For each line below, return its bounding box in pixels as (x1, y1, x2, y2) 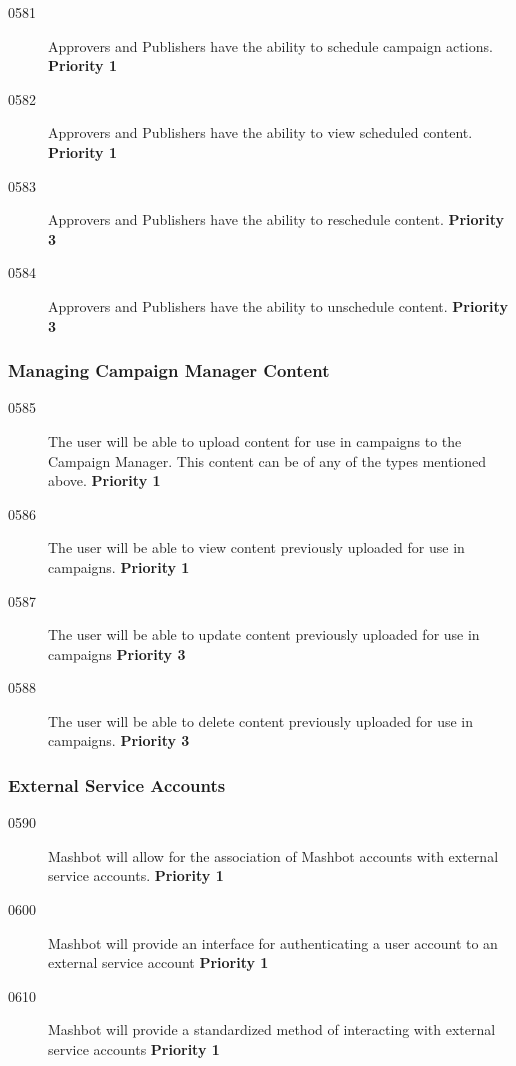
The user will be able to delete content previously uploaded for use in (48, 710, 474, 731)
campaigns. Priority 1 (48, 556, 190, 577)
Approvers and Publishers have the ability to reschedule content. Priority (48, 209, 505, 230)
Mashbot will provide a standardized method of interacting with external (48, 1019, 496, 1040)
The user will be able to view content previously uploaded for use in (48, 537, 465, 558)
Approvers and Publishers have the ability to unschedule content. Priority (48, 295, 508, 316)
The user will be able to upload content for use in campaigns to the (48, 430, 462, 451)
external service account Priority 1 (48, 952, 269, 973)
